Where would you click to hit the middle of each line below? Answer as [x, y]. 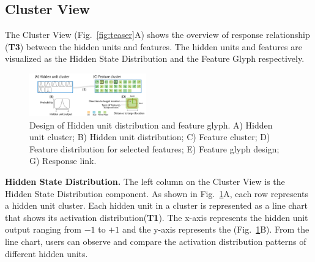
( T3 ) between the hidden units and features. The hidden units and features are [154, 46]
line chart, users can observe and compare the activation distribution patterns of [156, 241]
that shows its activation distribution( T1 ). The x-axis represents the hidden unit [157, 217]
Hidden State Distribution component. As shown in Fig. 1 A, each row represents [157, 193]
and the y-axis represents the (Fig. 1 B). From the [216, 229]
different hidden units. [46, 253]
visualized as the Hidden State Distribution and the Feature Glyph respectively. [155, 58]
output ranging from [43, 229]
